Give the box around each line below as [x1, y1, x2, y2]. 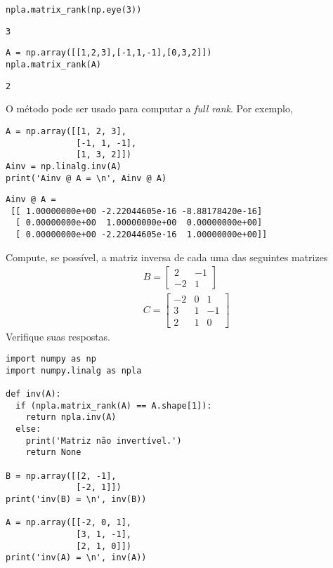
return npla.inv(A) [25, 412, 117, 423]
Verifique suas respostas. [6, 329, 111, 343]
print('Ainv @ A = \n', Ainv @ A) [6, 173, 167, 183]
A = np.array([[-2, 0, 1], [6, 517, 131, 528]
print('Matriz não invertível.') [25, 435, 182, 446]
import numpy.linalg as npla [6, 365, 142, 376]
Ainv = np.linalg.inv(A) [6, 161, 122, 171]
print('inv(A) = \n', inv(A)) [6, 553, 147, 563]
